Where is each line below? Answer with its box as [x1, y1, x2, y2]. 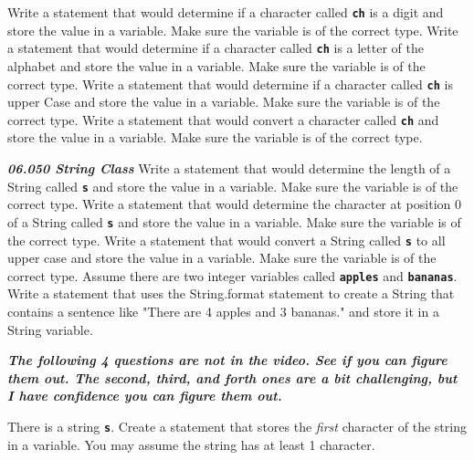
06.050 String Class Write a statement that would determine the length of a [7, 159, 451, 177]
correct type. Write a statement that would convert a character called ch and [7, 110, 439, 129]
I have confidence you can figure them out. [7, 386, 282, 405]
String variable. [7, 319, 93, 339]
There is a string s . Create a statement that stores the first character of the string [7, 416, 467, 435]
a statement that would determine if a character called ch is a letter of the [7, 38, 424, 57]
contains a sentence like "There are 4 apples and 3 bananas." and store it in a [7, 302, 439, 320]
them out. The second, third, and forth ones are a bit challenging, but [7, 368, 458, 387]
